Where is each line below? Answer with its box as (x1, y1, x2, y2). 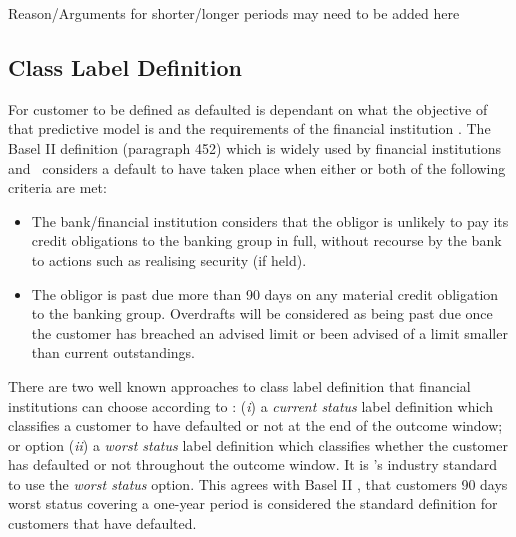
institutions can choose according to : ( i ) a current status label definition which (8, 395, 493, 416)
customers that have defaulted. (8, 513, 197, 534)
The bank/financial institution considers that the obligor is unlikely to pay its (31, 210, 509, 231)
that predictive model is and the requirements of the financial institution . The (8, 118, 491, 139)
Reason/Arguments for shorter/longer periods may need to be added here (8, 3, 460, 23)
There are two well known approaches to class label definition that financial (8, 375, 471, 396)
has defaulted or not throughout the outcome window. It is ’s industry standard (8, 454, 498, 475)
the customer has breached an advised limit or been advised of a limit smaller (31, 322, 508, 343)
